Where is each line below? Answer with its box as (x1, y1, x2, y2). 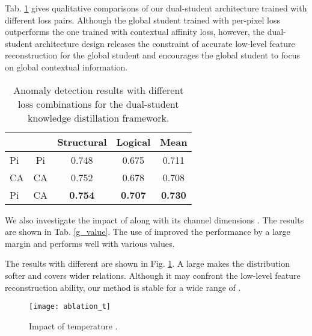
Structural (57, 134, 107, 149)
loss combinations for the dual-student (17, 96, 179, 111)
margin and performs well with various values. (5, 237, 175, 249)
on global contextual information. (5, 60, 128, 73)
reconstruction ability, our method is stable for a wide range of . (5, 281, 241, 293)
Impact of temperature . (29, 319, 118, 332)
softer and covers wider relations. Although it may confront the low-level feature (5, 269, 301, 281)
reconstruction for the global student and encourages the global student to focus (5, 49, 300, 61)
